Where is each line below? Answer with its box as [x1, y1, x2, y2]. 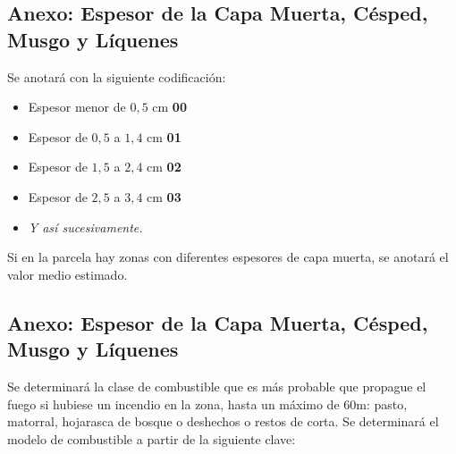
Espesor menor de [28, 97, 126, 116]
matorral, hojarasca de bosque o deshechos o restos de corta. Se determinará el [7, 412, 439, 431]
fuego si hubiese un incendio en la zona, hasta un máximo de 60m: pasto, [7, 394, 408, 413]
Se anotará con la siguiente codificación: [7, 67, 226, 86]
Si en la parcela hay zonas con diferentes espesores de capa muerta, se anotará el [7, 248, 449, 266]
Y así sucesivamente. [28, 217, 143, 236]
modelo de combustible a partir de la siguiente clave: [7, 429, 296, 448]
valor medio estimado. [7, 265, 128, 283]
